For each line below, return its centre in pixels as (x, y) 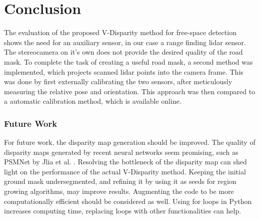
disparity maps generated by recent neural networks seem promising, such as (121, 152)
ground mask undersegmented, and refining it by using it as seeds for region (120, 181)
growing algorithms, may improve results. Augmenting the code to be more (119, 191)
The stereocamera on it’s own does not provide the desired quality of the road (123, 52)
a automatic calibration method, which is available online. (93, 101)
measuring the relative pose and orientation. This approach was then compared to (130, 91)
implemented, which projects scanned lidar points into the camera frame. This (124, 71)
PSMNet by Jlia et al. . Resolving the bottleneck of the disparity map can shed (125, 162)
